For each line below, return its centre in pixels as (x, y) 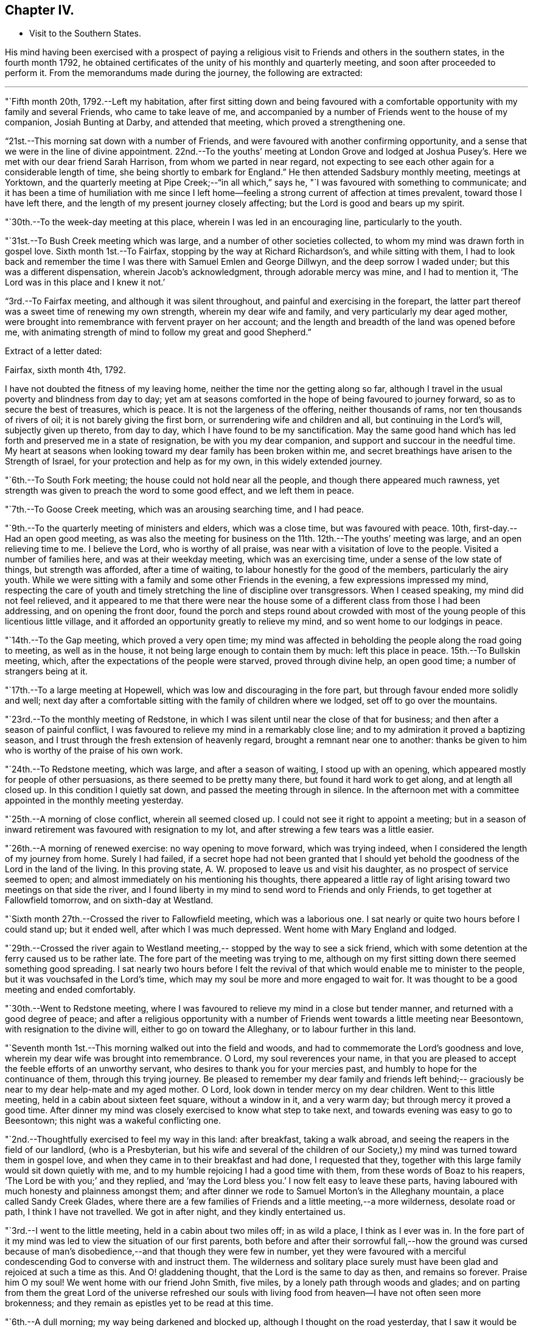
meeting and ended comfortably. (70, 990)
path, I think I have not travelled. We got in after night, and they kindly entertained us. (175, 1212)
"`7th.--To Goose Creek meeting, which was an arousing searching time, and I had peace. (184, 509)
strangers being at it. (47, 671)
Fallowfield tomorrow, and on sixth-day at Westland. (109, 900)
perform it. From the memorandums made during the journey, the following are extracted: (184, 73)
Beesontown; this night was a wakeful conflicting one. (113, 1121)
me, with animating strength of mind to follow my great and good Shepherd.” (158, 332)
